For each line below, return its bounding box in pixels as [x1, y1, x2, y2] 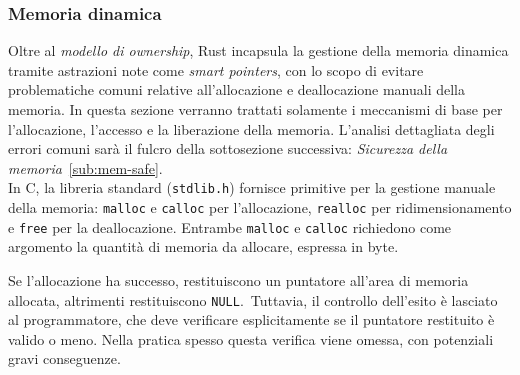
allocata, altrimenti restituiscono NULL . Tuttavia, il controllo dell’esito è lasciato [8, 289, 498, 310]
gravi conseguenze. [8, 348, 121, 369]
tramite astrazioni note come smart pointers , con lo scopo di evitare [8, 59, 424, 80]
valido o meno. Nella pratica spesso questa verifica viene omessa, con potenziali [8, 328, 494, 349]
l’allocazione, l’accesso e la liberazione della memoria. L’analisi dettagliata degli [8, 118, 495, 139]
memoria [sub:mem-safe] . [8, 157, 163, 178]
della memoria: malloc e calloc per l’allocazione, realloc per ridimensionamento [8, 197, 512, 218]
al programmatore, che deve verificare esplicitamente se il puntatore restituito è [8, 309, 495, 330]
